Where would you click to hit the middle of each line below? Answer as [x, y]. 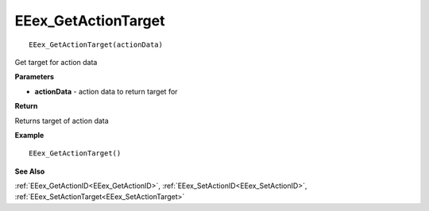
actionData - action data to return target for [106, 91]
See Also [30, 171]
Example [29, 135]
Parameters [35, 77]
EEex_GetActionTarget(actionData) [96, 44]
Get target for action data [56, 62]
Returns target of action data [62, 121]
